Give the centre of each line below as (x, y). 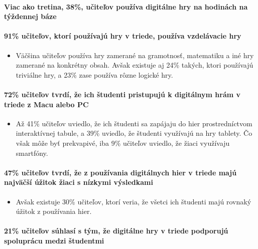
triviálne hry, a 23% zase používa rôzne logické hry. (94, 74)
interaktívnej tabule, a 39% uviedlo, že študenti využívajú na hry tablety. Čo (134, 133)
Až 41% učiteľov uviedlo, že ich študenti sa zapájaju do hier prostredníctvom (134, 123)
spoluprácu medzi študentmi (54, 240)
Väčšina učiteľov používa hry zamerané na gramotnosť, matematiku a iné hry (135, 55)
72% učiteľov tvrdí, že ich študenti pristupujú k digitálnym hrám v (122, 94)
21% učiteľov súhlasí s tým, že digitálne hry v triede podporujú (116, 231)
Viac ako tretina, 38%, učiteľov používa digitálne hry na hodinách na (126, 6)
